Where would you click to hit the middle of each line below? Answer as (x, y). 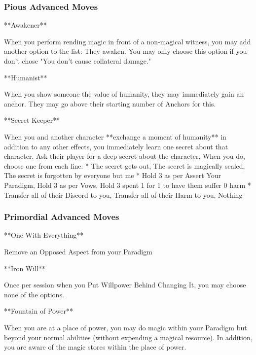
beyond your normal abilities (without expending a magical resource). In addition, (128, 337)
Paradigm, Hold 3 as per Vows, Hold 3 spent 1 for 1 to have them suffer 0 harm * (128, 185)
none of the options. (34, 294)
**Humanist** (26, 77)
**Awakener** (25, 25)
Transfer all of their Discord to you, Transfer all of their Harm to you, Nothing (123, 195)
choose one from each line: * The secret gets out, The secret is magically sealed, (125, 165)
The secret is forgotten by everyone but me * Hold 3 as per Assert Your (113, 175)
